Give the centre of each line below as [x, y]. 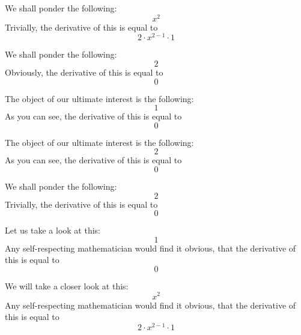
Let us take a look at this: [53, 230]
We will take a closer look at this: [67, 285]
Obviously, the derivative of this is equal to [84, 72]
